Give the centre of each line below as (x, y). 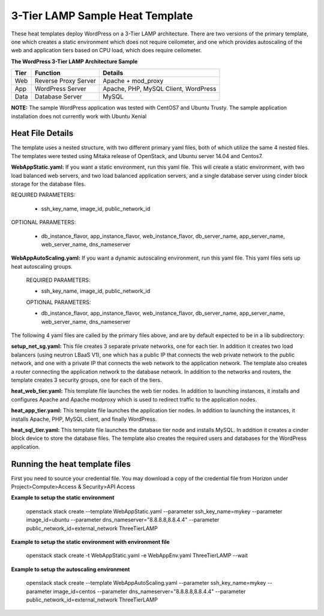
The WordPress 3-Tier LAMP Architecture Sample (74, 61)
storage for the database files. (48, 184)
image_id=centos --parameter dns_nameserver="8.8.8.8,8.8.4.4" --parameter (149, 591)
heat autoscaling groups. (42, 266)
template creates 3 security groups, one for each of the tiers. (86, 380)
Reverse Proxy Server (65, 81)
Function (48, 73)
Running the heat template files (71, 464)
